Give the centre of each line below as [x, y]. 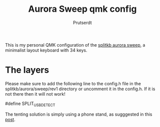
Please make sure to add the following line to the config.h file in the [73, 83]
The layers [27, 70]
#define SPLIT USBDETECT [30, 104]
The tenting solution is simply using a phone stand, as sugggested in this [79, 114]
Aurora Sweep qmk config [82, 9]
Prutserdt [82, 23]
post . [10, 119]
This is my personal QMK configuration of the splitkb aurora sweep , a [75, 45]
